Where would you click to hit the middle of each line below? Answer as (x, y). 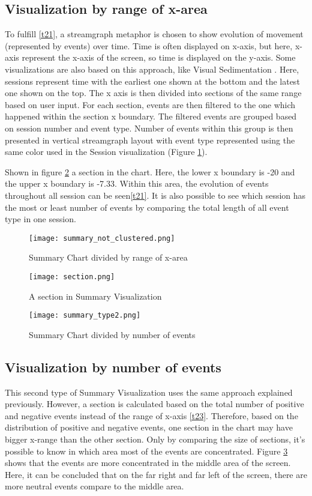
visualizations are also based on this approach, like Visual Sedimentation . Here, (152, 69)
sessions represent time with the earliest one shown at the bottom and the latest (152, 81)
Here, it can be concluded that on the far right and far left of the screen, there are (156, 474)
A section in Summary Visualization (95, 296)
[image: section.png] (72, 277)
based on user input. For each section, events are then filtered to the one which (150, 104)
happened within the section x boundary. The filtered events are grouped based (151, 116)
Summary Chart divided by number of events (112, 334)
